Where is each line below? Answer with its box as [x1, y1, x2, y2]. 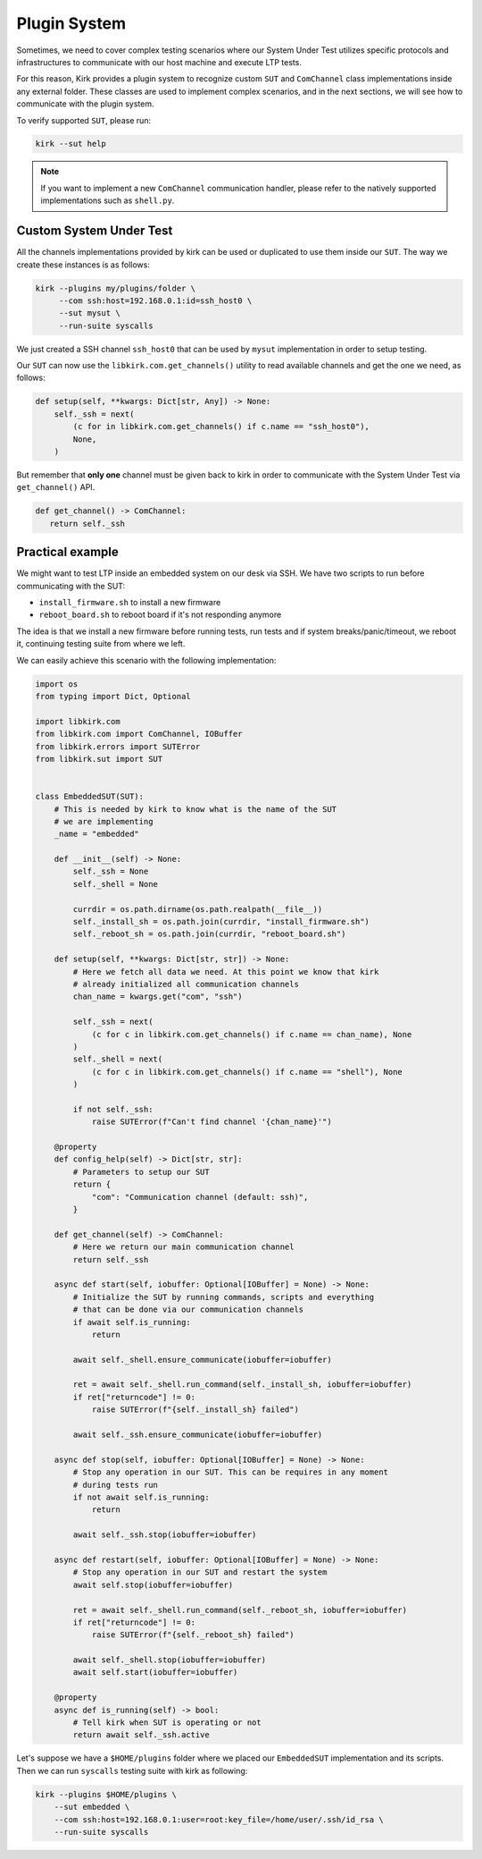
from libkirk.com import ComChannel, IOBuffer [35, 729, 243, 739]
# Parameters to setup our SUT [72, 1167, 210, 1177]
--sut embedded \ [54, 1802, 130, 1813]
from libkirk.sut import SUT [35, 754, 163, 764]
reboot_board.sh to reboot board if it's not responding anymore [38, 609, 282, 621]
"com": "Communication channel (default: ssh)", [91, 1192, 309, 1202]
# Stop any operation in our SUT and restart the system [72, 1567, 328, 1577]
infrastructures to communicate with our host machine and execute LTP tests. [16, 56, 303, 67]
